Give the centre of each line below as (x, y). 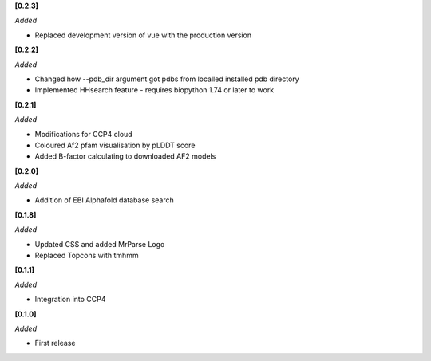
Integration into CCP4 (70, 300)
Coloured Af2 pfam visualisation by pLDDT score (115, 145)
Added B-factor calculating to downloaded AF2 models (125, 156)
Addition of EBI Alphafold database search (105, 200)
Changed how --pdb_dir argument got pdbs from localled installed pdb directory (167, 79)
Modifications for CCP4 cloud (83, 134)
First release (55, 343)
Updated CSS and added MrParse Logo (100, 244)
